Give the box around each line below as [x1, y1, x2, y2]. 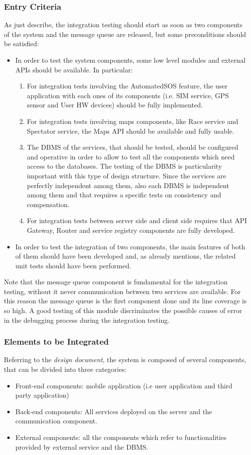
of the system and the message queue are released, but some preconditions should [4, 29, 246, 39]
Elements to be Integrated [4, 335, 109, 348]
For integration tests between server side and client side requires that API [27, 215, 247, 226]
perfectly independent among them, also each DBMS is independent [27, 180, 229, 190]
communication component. [15, 416, 98, 426]
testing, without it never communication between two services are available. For [4, 286, 241, 296]
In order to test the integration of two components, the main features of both [15, 241, 246, 251]
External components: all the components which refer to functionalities [15, 432, 227, 442]
